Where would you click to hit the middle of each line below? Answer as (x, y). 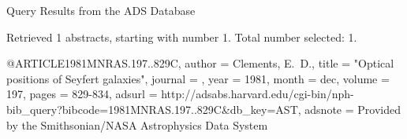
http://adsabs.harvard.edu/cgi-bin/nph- (258, 94)
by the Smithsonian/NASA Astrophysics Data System (137, 124)
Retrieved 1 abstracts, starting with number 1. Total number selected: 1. (182, 37)
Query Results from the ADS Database (101, 10)
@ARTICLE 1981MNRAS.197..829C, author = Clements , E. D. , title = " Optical (200, 63)
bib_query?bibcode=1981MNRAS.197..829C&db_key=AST (152, 109)
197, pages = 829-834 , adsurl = (82, 94)
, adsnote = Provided (349, 109)
